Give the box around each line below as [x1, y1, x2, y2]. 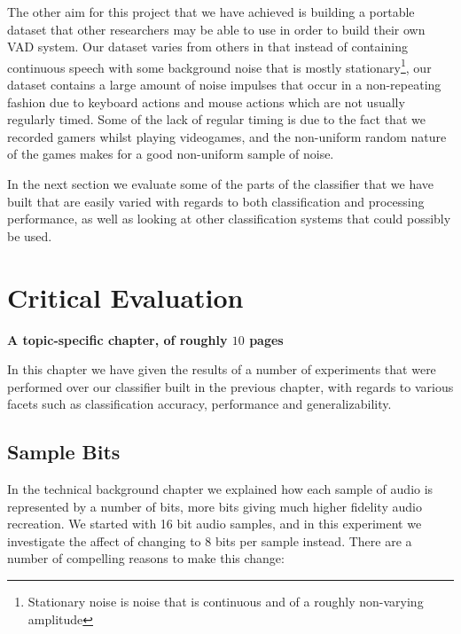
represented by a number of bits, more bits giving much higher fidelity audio [7, 497, 422, 515]
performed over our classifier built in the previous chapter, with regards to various [7, 377, 454, 395]
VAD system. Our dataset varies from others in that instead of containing [7, 37, 408, 56]
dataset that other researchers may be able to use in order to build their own [7, 20, 426, 38]
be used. [7, 226, 52, 245]
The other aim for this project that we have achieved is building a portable [7, 3, 415, 20]
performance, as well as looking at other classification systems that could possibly [7, 209, 451, 228]
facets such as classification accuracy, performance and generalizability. [7, 395, 392, 413]
